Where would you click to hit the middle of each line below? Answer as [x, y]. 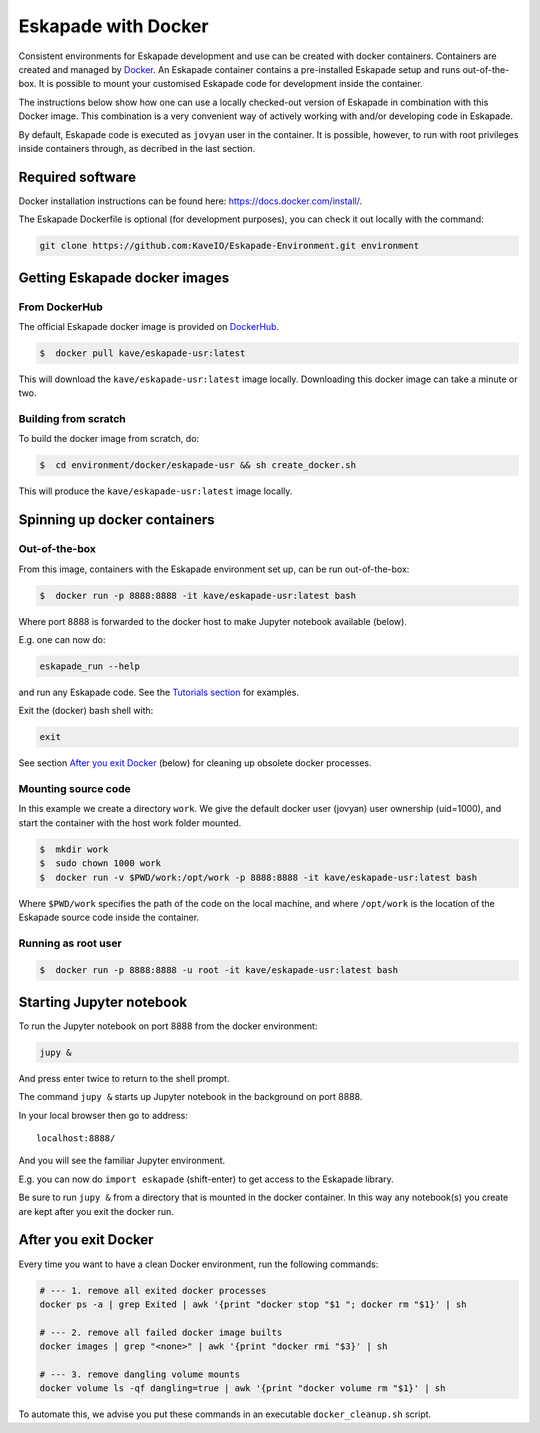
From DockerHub [61, 307]
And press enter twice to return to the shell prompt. [124, 1078]
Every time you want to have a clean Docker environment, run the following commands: [198, 1264]
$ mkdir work [74, 849]
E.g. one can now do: [62, 639]
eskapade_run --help [89, 666]
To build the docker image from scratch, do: [109, 439]
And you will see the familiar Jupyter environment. [122, 1161]
